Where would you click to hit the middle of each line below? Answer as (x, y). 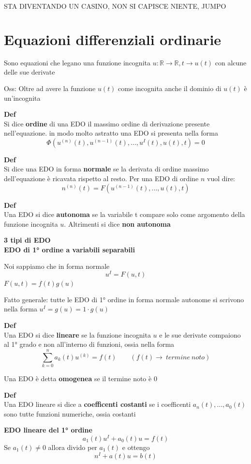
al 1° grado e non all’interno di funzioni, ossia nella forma (89, 344)
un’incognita (22, 98)
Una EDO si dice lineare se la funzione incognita (77, 334)
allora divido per (73, 447)
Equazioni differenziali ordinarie (113, 39)
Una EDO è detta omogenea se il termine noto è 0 (81, 378)
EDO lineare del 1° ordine (48, 430)
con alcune (231, 62)
